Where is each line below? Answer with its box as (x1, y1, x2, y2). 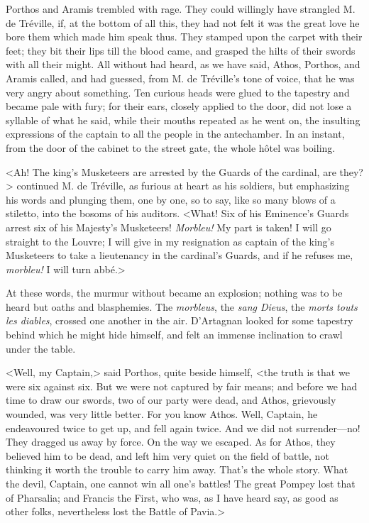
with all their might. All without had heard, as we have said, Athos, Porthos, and (6, 57, 360, 72)
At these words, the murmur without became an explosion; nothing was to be (6, 285, 343, 300)
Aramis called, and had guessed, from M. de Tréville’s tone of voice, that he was (6, 70, 355, 85)
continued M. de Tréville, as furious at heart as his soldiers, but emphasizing (16, 178, 350, 193)
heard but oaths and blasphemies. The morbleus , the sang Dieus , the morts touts (6, 299, 358, 314)
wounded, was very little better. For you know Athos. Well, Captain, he (6, 407, 318, 422)
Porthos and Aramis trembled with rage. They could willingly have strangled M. (6, 1, 356, 16)
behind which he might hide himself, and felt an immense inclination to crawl (6, 327, 343, 342)
